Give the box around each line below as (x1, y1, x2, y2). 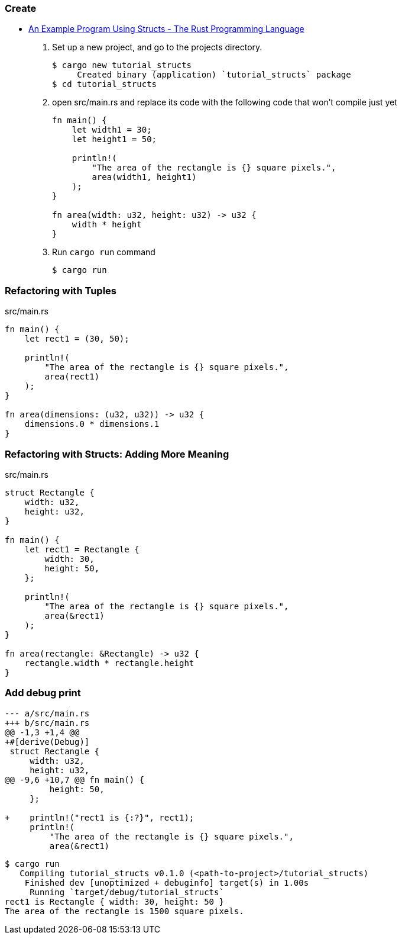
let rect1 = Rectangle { (24, 544, 140, 554)
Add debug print (5, 687, 81, 699)
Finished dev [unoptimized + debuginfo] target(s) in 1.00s (24, 877, 309, 887)
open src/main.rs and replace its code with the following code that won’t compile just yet (52, 97, 397, 108)
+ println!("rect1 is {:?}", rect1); (5, 812, 194, 822)
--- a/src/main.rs (5, 708, 90, 718)
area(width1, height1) (92, 172, 197, 182)
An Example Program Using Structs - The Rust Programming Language (28, 24, 304, 34)
